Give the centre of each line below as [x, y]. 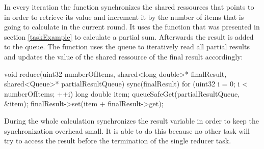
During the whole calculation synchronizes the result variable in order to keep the [131, 120]
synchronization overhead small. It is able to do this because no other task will [127, 130]
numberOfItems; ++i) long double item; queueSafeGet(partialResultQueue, [122, 93]
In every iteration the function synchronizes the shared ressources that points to [129, 7]
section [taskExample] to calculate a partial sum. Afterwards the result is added [129, 36]
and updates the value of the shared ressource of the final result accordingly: [124, 56]
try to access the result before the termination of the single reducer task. [118, 141]
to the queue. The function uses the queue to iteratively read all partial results [127, 47]
